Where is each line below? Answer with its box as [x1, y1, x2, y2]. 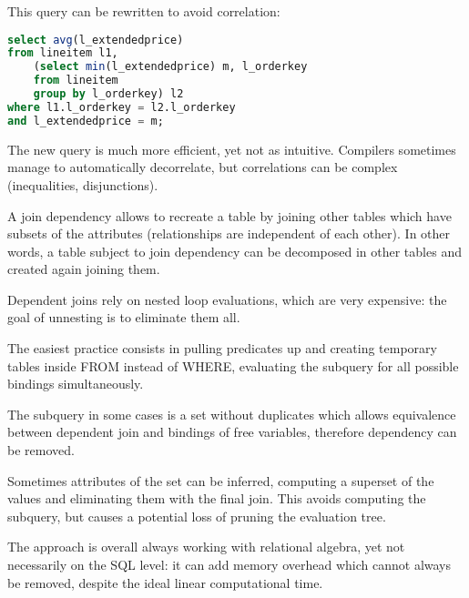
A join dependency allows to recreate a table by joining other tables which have [7, 206, 452, 225]
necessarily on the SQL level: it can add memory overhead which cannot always [7, 555, 452, 573]
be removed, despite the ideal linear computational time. [7, 573, 323, 592]
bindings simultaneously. [7, 374, 144, 393]
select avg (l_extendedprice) [7, 33, 184, 46]
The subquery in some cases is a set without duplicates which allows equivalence [7, 404, 456, 423]
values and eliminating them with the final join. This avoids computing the [7, 489, 426, 508]
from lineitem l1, [7, 46, 118, 60]
